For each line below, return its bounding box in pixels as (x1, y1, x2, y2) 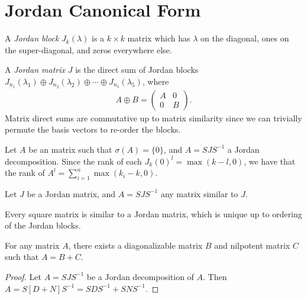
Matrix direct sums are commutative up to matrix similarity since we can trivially (5, 111, 302, 124)
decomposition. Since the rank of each (5, 155, 142, 167)
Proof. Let (5, 270, 41, 282)
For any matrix (5, 239, 60, 251)
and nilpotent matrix (214, 239, 290, 251)
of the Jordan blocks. (5, 219, 81, 232)
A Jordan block (5, 32, 59, 44)
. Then (203, 270, 227, 282)
